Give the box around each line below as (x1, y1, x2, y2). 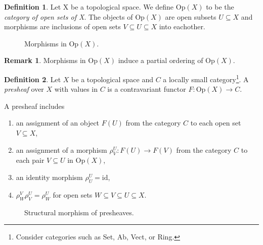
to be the (206, 2, 234, 12)
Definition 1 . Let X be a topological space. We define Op (4, 2, 186, 12)
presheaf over (4, 84, 44, 94)
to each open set (190, 117, 241, 128)
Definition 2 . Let (4, 74, 61, 84)
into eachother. (159, 21, 205, 32)
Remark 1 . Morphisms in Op (4, 55, 98, 66)
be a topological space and (71, 74, 153, 84)
